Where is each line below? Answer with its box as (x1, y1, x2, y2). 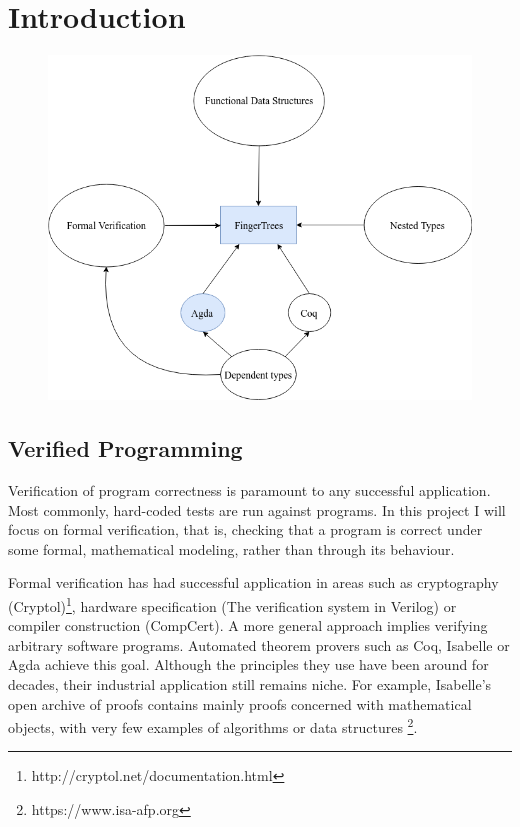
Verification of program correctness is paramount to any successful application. (8, 480, 491, 501)
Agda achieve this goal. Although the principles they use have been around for (8, 654, 489, 675)
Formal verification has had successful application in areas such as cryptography (8, 572, 499, 593)
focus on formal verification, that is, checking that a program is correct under (8, 519, 483, 540)
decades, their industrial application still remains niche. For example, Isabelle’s (8, 674, 492, 695)
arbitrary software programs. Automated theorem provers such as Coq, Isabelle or (8, 634, 510, 655)
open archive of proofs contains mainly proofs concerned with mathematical (8, 693, 472, 714)
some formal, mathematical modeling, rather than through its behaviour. (8, 538, 455, 559)
